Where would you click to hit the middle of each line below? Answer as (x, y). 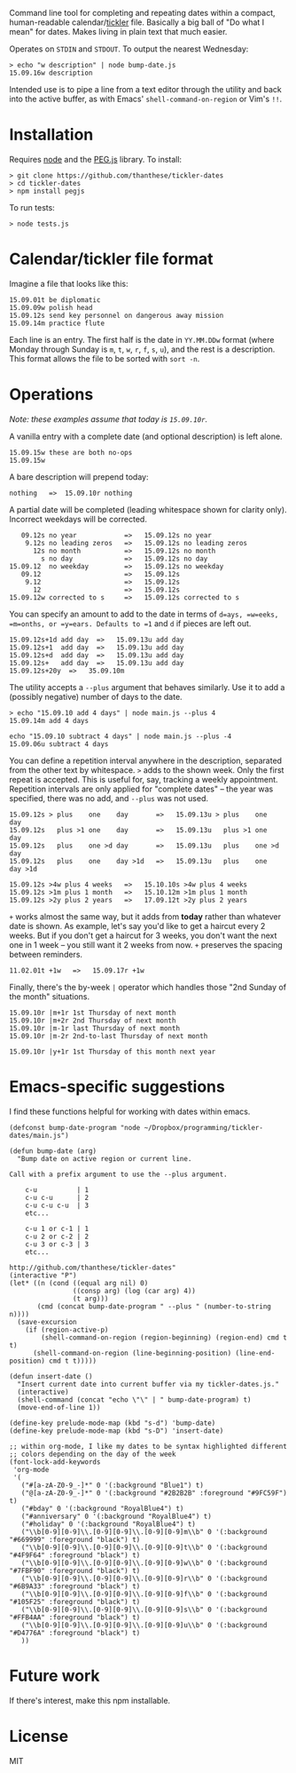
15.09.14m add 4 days (49, 720)
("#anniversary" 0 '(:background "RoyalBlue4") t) (117, 1516)
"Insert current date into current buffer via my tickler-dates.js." (148, 1384)
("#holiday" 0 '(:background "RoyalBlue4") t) (109, 1524)
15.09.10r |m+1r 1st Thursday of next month (93, 1013)
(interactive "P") (43, 1275)
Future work (55, 1676)
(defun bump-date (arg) (53, 1151)
